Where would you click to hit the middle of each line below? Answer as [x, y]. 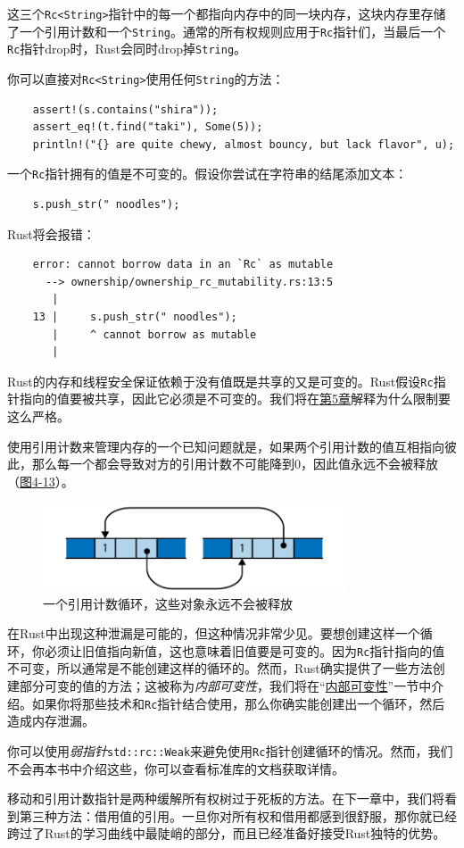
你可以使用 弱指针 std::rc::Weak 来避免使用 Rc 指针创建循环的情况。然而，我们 [230, 750]
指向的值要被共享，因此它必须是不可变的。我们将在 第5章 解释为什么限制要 [235, 399]
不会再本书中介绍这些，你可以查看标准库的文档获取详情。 [176, 768]
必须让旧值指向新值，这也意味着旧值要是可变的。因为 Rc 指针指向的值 [244, 650]
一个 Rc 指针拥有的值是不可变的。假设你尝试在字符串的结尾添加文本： [207, 174]
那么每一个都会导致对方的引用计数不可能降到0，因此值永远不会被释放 [235, 464]
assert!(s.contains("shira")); [125, 109]
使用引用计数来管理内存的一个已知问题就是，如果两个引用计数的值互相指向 [226, 446]
